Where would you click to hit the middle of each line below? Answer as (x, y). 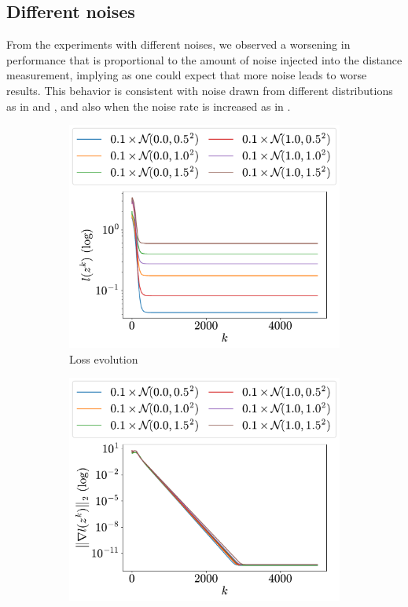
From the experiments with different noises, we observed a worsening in (178, 44)
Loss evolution (104, 358)
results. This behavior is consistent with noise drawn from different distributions (200, 90)
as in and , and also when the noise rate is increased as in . (149, 106)
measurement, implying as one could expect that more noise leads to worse (187, 75)
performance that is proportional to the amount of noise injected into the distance (204, 59)
